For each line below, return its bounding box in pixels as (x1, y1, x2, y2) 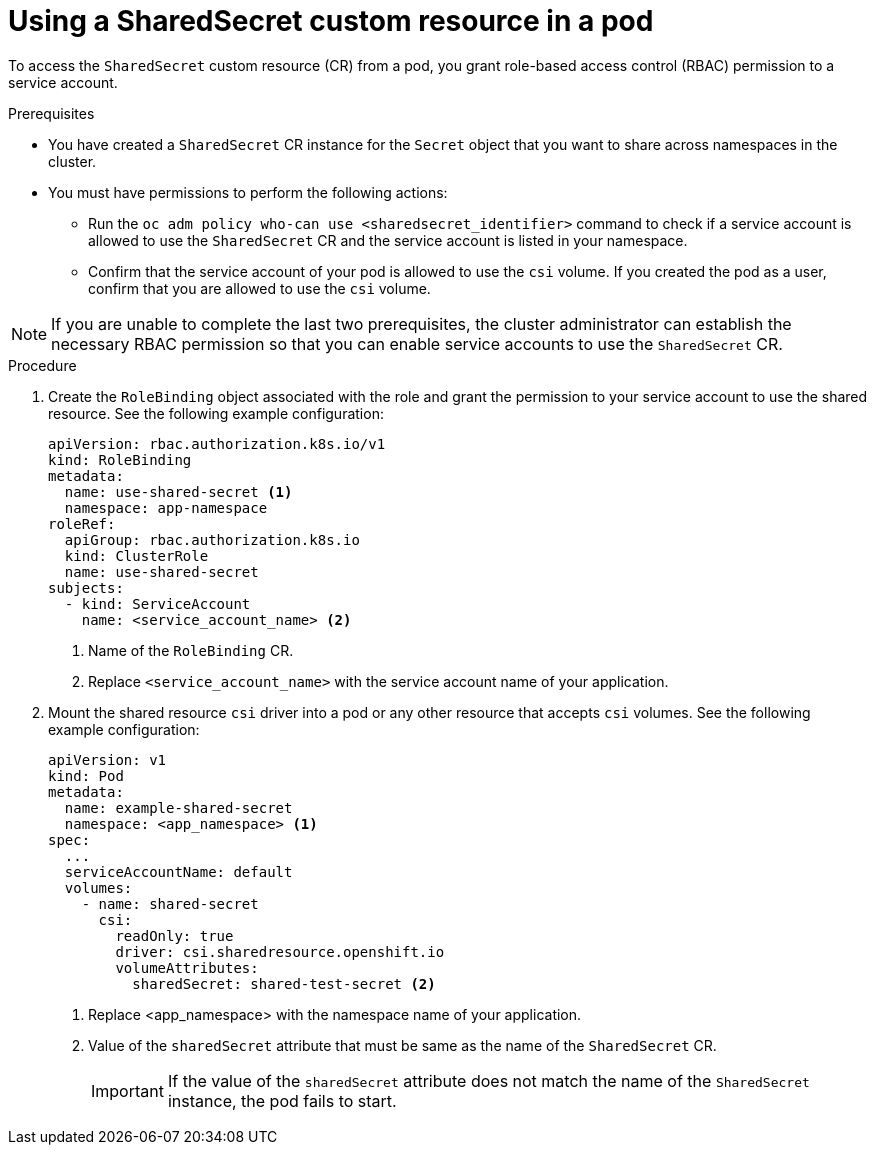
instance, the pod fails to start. (167, 1090, 397, 1111)
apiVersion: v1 (48, 751, 167, 768)
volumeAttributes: (115, 959, 259, 976)
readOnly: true (115, 927, 234, 944)
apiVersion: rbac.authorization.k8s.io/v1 (48, 435, 386, 452)
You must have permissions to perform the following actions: (48, 183, 448, 201)
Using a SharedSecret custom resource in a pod (8, 4, 654, 38)
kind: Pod (48, 767, 124, 784)
